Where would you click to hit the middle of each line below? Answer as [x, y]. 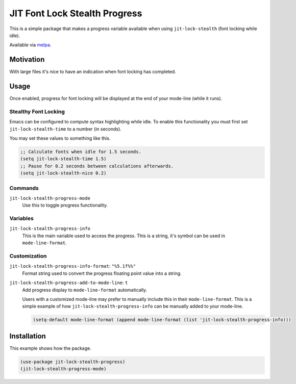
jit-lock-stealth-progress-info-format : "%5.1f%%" [73, 266]
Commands [24, 188]
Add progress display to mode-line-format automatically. [85, 290]
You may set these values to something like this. [60, 138]
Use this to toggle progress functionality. [65, 205]
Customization [28, 256]
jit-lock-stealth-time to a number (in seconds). [66, 129]
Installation [28, 336]
